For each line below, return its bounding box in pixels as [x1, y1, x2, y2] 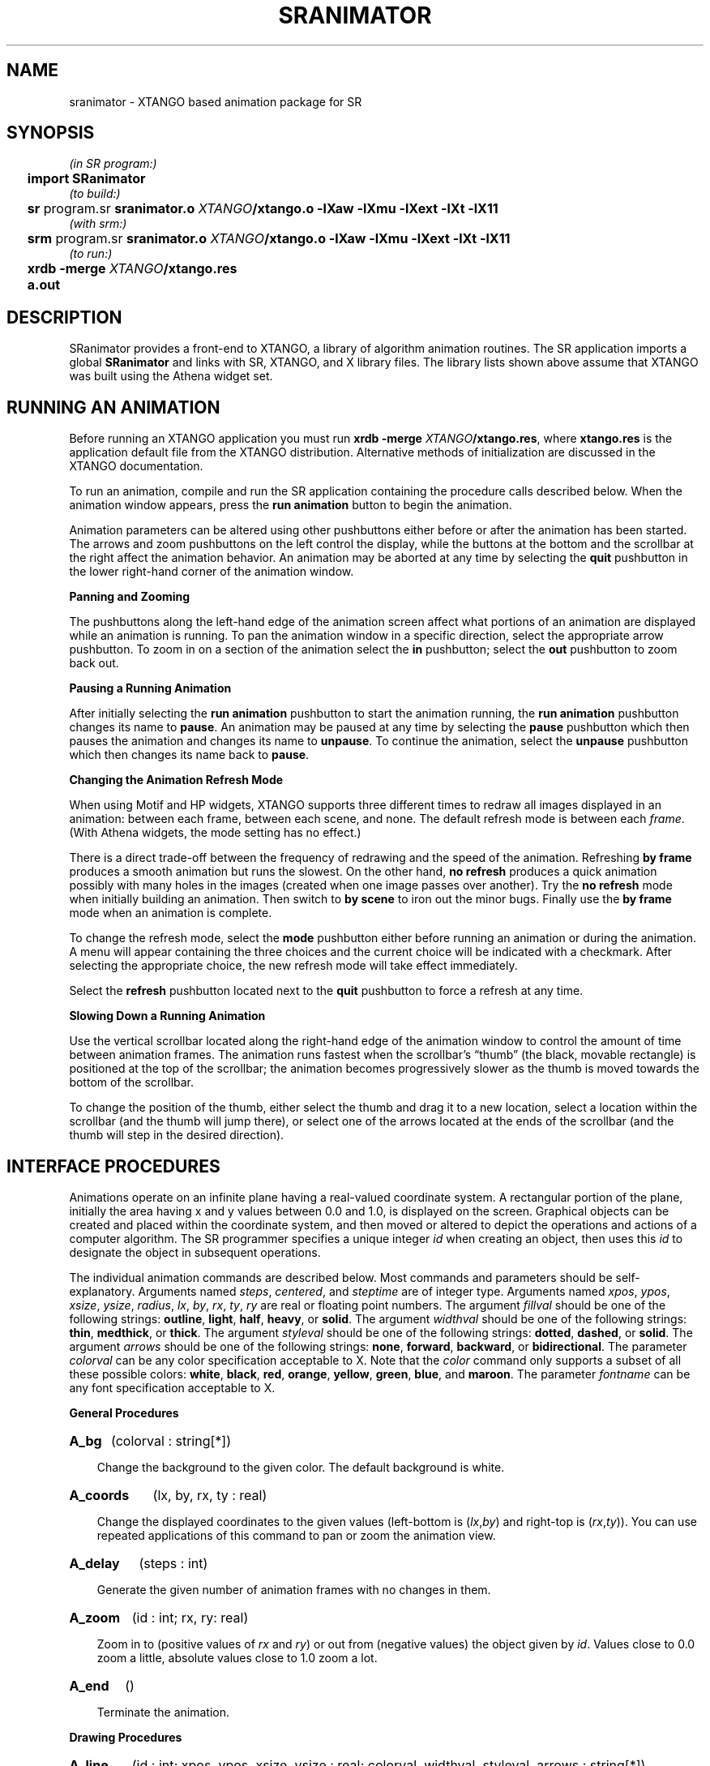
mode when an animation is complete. [69, 906, 272, 920]
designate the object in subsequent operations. [69, 1245, 321, 1259]
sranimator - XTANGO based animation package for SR [69, 94, 362, 109]
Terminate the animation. [96, 1704, 229, 1719]
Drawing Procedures [69, 1730, 182, 1744]
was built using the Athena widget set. [69, 369, 273, 384]
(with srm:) [69, 216, 127, 231]
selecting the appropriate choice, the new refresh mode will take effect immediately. [69, 958, 518, 973]
